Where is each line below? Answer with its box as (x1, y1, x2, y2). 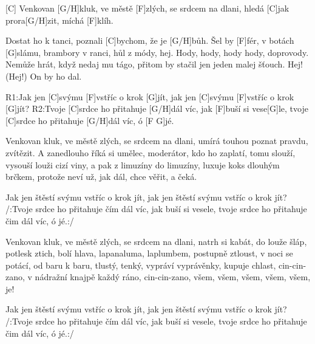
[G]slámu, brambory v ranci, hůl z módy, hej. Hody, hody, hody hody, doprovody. (5, 46, 309, 58)
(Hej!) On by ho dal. (5, 69, 82, 82)
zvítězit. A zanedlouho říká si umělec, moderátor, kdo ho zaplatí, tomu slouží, (5, 146, 296, 159)
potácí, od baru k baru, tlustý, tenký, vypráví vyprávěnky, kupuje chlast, (5, 258, 276, 271)
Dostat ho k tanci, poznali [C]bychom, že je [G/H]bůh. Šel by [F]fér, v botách (5, 34, 294, 47)
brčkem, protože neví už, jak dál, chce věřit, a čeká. (5, 170, 197, 183)
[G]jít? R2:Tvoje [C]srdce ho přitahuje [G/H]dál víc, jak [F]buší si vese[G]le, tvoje (5, 102, 308, 115)
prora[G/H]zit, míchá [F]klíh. (5, 13, 113, 26)
